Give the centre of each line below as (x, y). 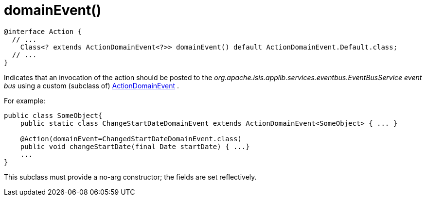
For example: (25, 100)
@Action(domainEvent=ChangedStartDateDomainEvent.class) (131, 139)
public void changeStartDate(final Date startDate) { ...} (135, 146)
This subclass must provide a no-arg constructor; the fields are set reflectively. (130, 177)
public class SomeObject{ (53, 115)
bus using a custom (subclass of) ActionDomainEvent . (92, 85)
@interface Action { (43, 31)
